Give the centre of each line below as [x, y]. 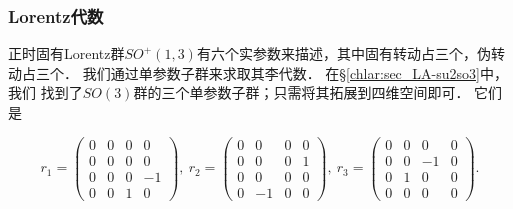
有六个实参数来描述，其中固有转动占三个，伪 [343, 53]
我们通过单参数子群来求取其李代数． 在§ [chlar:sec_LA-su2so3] [281, 72]
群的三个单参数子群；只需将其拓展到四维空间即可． [301, 92]
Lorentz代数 [56, 15]
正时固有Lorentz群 [66, 53]
